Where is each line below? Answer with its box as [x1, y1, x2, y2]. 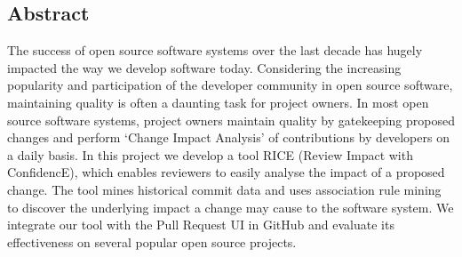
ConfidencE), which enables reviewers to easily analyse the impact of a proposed [7, 163, 445, 181]
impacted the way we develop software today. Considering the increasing [7, 58, 402, 76]
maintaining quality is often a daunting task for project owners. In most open [7, 92, 429, 111]
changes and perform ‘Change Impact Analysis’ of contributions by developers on [7, 128, 450, 147]
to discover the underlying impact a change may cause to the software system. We [7, 197, 454, 216]
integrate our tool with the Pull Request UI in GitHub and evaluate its [7, 215, 394, 234]
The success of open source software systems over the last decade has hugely [7, 41, 423, 60]
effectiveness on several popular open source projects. [7, 232, 297, 251]
